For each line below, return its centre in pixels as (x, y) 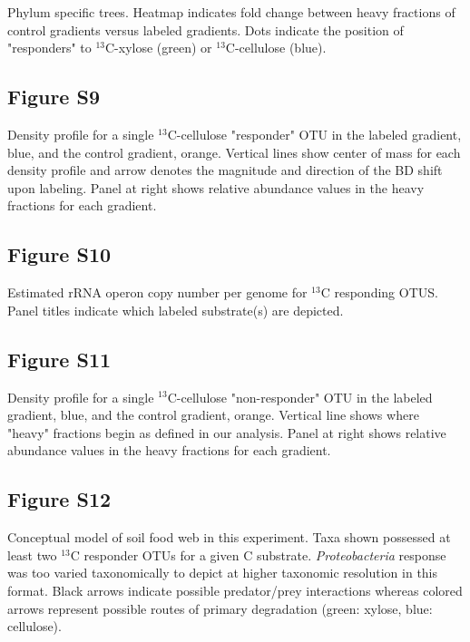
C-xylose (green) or (159, 48)
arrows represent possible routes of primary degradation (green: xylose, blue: (220, 608)
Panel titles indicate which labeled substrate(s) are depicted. (176, 310)
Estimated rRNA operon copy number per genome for (157, 292)
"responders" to (49, 48)
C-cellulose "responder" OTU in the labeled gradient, (314, 134)
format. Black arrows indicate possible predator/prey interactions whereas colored (235, 590)
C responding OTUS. (379, 292)
